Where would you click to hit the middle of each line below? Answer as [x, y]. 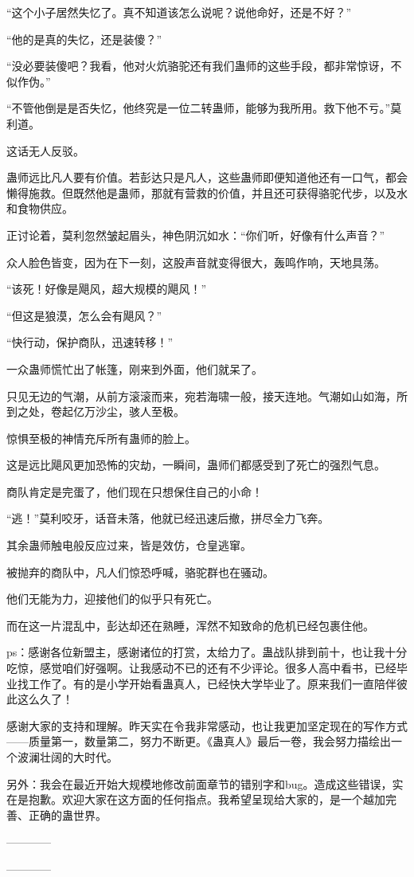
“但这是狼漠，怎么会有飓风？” [84, 315]
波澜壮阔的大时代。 [67, 757]
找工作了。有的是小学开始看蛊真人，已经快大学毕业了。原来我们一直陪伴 [207, 683]
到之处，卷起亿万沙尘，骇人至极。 [96, 411]
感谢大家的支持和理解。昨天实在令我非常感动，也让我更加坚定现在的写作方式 [207, 725]
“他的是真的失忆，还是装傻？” [84, 39]
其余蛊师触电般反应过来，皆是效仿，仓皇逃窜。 [129, 545]
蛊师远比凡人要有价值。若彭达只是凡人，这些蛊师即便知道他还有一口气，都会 [207, 177]
